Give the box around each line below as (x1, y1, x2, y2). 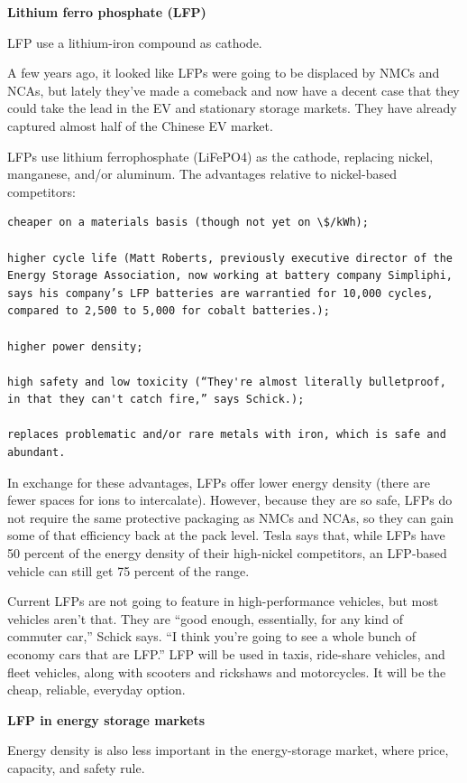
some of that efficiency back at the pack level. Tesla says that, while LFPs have (7, 526, 445, 545)
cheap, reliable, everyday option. (7, 680, 186, 699)
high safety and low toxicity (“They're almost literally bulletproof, (7, 375, 446, 388)
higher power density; (7, 340, 143, 353)
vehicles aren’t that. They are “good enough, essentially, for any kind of (7, 609, 404, 628)
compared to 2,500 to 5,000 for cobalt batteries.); (7, 304, 330, 318)
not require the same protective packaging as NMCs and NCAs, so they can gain (7, 508, 454, 527)
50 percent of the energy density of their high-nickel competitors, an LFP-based (7, 544, 447, 563)
